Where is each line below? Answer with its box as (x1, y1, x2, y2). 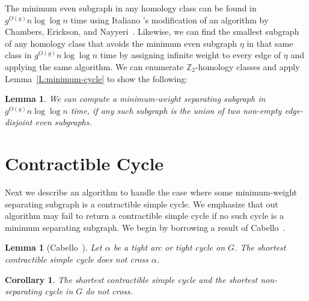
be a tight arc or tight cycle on (113, 241, 225, 254)
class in (5, 49, 32, 61)
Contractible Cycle (5, 151, 164, 176)
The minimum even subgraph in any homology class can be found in (5, 2, 257, 14)
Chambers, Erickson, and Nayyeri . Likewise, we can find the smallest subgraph (5, 25, 299, 38)
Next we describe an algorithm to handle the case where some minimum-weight (5, 186, 297, 198)
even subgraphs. (35, 116, 92, 128)
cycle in (44, 285, 73, 297)
